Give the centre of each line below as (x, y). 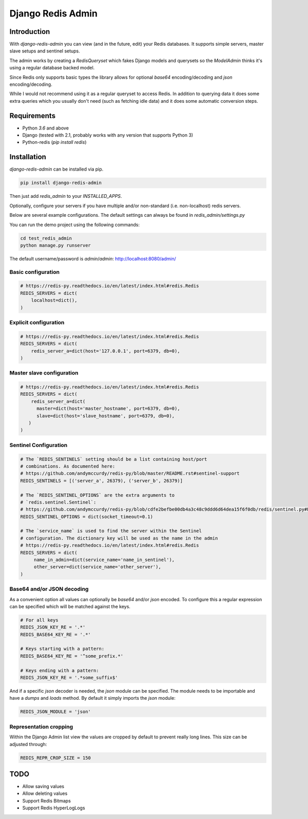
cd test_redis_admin (46, 238)
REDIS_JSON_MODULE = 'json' (55, 712)
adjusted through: (28, 744)
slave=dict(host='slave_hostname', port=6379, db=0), (106, 416)
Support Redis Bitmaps (47, 801)
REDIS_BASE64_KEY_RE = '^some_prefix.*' (72, 656)
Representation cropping (41, 727)
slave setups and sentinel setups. (45, 51)
